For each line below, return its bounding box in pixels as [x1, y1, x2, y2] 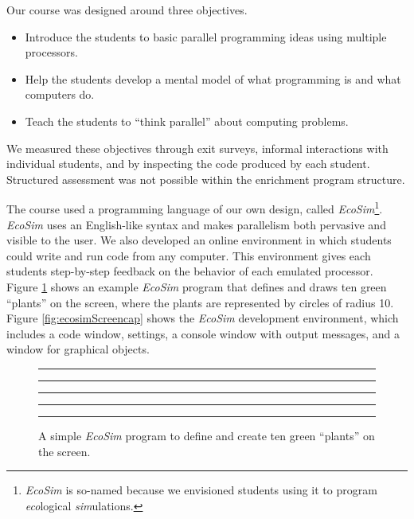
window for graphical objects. [6, 341, 150, 357]
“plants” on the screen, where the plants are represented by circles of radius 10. [6, 294, 394, 310]
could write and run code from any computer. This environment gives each [6, 247, 371, 263]
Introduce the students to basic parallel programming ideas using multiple [25, 28, 387, 45]
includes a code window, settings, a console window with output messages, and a [6, 325, 400, 341]
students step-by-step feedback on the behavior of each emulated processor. [6, 263, 373, 279]
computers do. [25, 86, 95, 103]
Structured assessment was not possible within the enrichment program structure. [6, 170, 405, 187]
